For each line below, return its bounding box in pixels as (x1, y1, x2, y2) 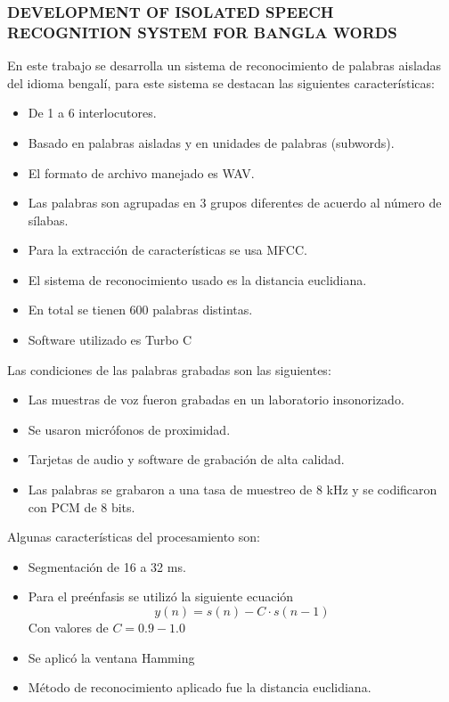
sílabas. (28, 210, 69, 229)
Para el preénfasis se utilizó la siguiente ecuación (28, 587, 294, 606)
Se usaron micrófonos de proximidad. (28, 420, 231, 438)
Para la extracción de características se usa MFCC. (28, 241, 307, 259)
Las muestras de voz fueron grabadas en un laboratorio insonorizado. (28, 390, 404, 409)
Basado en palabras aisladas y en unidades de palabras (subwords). (28, 133, 395, 151)
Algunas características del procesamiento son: (7, 527, 260, 546)
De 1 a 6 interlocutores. (28, 103, 157, 122)
